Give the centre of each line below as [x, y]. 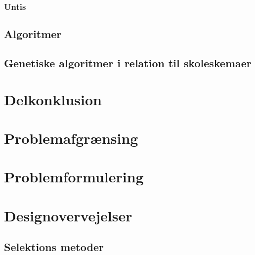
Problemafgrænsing [71, 138]
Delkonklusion [53, 99]
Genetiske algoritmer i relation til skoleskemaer [128, 63]
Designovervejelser [68, 215]
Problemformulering [74, 177]
